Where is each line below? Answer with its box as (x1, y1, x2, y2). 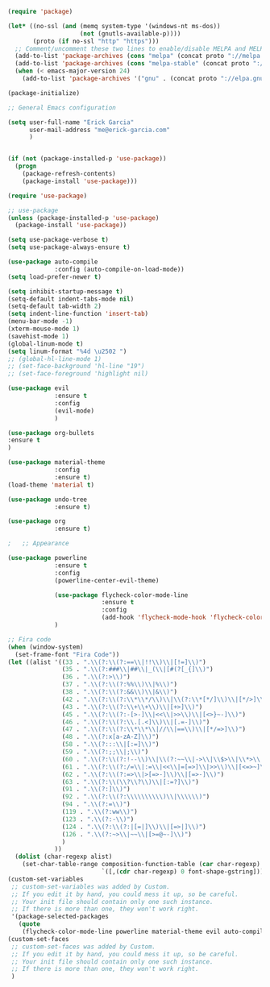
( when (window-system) (7, 643, 84, 651)
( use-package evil (7, 384, 69, 392)
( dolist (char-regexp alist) (15, 852, 113, 861)
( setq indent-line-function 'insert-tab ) (7, 310, 149, 318)
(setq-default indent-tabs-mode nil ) (7, 295, 135, 303)
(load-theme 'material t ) (7, 480, 94, 489)
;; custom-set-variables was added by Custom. (10, 882, 171, 890)
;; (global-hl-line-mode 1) (7, 355, 102, 363)
